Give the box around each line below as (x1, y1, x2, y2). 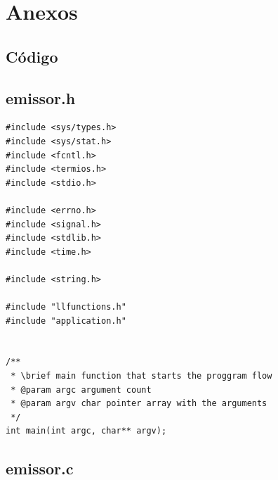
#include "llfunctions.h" (6, 302, 126, 312)
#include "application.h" (6, 315, 126, 326)
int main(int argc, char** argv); (6, 426, 167, 436)
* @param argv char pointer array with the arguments (11, 398, 267, 409)
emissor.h (6, 87, 76, 108)
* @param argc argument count (11, 384, 152, 395)
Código (6, 45, 58, 67)
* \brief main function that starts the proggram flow (11, 371, 272, 381)
